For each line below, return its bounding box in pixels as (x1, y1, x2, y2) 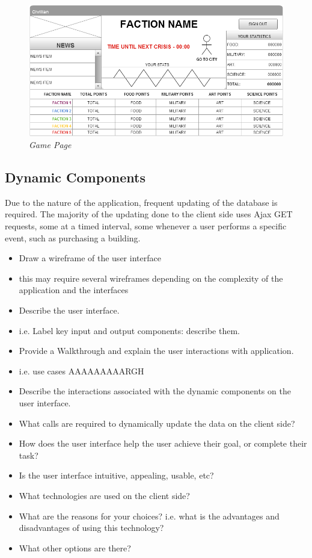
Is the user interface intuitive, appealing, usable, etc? (19, 469, 214, 482)
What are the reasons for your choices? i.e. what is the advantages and (19, 509, 280, 522)
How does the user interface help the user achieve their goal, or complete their (19, 437, 307, 450)
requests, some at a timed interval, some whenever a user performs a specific (5, 220, 287, 232)
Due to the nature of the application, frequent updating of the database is (5, 196, 278, 208)
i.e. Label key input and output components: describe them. (19, 324, 240, 336)
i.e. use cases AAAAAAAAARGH (19, 364, 144, 377)
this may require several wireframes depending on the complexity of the (19, 271, 283, 284)
